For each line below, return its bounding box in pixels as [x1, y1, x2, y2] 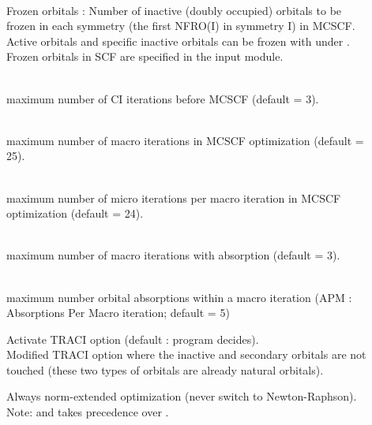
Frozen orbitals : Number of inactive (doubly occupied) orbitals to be [6, 2, 342, 18]
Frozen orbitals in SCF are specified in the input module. [6, 48, 284, 65]
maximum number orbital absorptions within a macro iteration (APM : [6, 289, 352, 305]
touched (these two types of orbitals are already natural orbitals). [6, 361, 324, 378]
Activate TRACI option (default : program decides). [6, 330, 259, 347]
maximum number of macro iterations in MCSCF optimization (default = [6, 132, 364, 148]
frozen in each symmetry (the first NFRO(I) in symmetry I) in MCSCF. [6, 17, 355, 34]
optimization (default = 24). [6, 205, 144, 222]
